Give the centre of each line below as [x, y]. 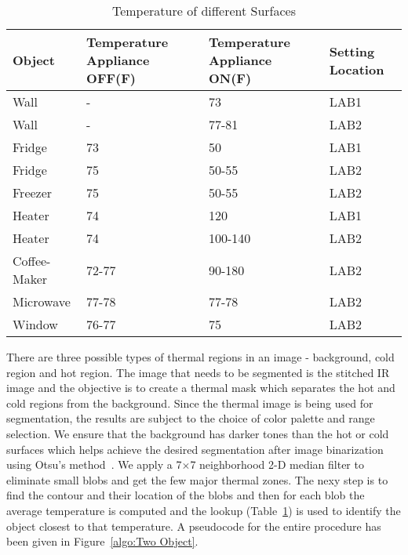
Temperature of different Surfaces [204, 11]
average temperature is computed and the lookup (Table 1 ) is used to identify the [204, 510]
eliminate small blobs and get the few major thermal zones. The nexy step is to [197, 479]
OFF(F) [111, 78]
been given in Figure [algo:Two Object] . [102, 541]
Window [35, 324]
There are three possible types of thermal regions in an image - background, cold [200, 357]
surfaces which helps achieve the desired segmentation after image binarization [195, 449]
